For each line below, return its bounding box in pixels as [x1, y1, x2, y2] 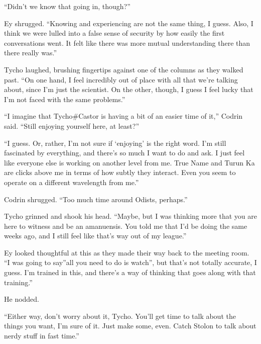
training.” [4, 277, 33, 287]
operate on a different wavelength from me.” [4, 177, 139, 187]
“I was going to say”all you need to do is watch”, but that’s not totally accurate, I [4, 257, 257, 268]
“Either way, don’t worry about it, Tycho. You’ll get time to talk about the [4, 310, 236, 321]
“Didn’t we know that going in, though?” [4, 1, 130, 11]
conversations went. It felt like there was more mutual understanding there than [4, 37, 250, 48]
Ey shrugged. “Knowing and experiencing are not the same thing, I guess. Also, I [4, 18, 253, 28]
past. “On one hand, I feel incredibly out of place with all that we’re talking [4, 74, 238, 84]
